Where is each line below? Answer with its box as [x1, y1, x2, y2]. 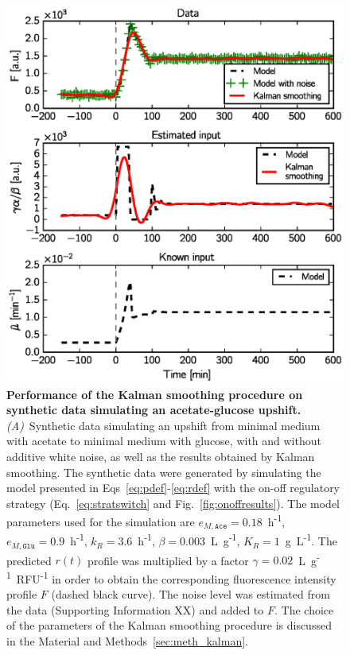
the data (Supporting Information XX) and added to [6, 601, 264, 618]
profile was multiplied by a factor [87, 552, 249, 568]
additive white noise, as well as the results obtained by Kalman [6, 448, 315, 464]
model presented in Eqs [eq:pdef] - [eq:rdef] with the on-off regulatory [6, 479, 340, 496]
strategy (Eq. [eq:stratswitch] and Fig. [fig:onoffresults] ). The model [6, 494, 340, 511]
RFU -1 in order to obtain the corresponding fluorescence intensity [16, 568, 336, 587]
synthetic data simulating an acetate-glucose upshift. [6, 401, 301, 418]
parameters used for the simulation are [6, 513, 195, 529]
